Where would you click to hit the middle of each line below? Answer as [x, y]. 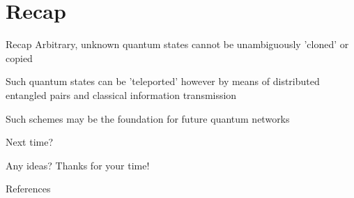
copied [19, 58]
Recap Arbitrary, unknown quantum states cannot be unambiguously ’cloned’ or [177, 44]
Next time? [30, 142]
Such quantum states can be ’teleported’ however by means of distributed [163, 81]
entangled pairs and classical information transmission [121, 94]
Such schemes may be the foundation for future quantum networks [148, 118]
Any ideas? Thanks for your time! [78, 165]
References [28, 189]
